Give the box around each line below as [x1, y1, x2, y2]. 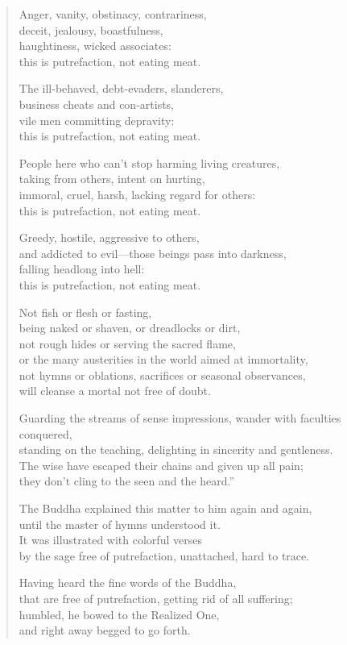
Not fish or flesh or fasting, [19, 303, 152, 320]
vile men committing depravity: [19, 111, 175, 128]
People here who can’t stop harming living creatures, [19, 154, 280, 171]
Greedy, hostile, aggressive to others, [19, 229, 200, 246]
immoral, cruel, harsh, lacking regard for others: [19, 185, 256, 202]
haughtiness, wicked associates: [19, 37, 171, 54]
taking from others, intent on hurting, [19, 170, 205, 187]
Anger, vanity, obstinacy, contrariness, [19, 6, 207, 22]
